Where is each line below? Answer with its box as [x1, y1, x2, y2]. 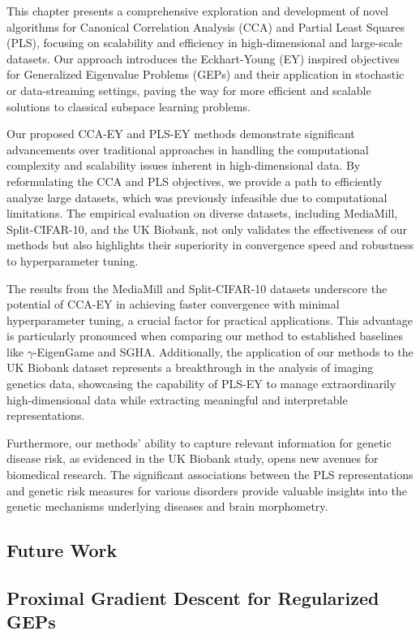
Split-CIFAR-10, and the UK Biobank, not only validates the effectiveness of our [6, 220, 407, 237]
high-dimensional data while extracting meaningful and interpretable [6, 391, 348, 408]
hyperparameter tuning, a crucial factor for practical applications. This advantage [6, 311, 413, 328]
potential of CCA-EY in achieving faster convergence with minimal [6, 296, 340, 313]
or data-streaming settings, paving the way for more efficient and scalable [6, 81, 371, 98]
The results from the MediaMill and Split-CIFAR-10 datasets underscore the [6, 279, 388, 296]
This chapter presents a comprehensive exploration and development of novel [6, 2, 389, 19]
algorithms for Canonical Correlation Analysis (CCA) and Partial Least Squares [6, 18, 405, 35]
